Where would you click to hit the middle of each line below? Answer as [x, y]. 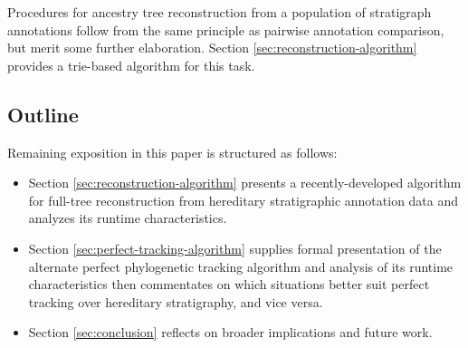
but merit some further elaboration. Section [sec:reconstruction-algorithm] [212, 48]
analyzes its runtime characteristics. [128, 218]
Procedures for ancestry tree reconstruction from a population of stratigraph [220, 12]
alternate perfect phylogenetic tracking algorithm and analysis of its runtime [241, 266]
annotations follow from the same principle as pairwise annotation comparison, [226, 29]
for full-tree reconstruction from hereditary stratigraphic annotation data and [244, 200]
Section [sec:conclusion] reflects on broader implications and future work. [230, 332]
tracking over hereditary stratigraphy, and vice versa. [176, 301]
